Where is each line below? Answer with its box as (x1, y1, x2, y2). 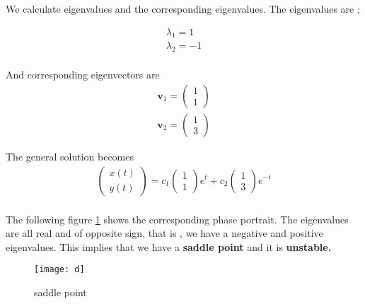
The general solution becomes (6, 148, 134, 163)
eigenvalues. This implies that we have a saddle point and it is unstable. (6, 239, 332, 254)
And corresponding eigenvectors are (6, 67, 160, 82)
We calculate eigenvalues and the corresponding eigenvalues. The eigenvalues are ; (6, 1, 360, 16)
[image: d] (34, 264, 85, 275)
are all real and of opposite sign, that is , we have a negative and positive (6, 226, 323, 240)
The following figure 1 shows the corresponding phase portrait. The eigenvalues (6, 211, 349, 226)
